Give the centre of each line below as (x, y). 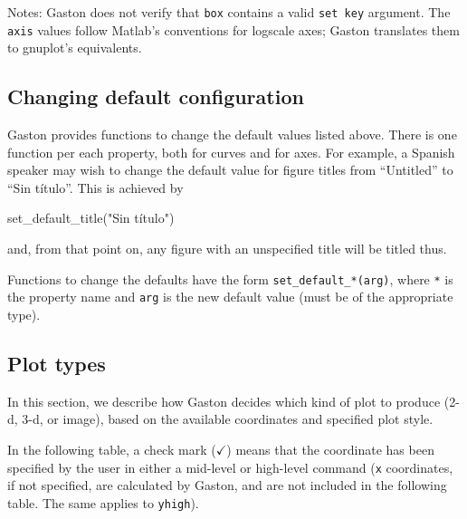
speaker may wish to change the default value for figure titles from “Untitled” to (230, 170)
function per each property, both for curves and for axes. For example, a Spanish (231, 152)
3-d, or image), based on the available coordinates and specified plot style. (228, 419)
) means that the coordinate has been (330, 449)
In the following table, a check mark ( (112, 449)
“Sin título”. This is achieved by (95, 187)
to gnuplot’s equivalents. (75, 48)
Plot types (57, 363)
